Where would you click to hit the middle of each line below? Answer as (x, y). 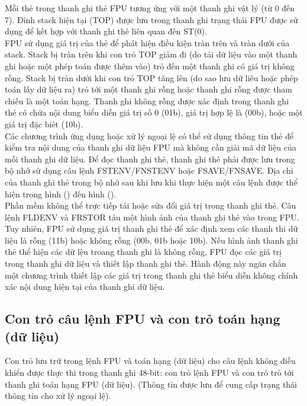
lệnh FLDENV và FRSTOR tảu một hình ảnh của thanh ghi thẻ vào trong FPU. (152, 217)
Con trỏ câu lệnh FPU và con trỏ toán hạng (143, 319)
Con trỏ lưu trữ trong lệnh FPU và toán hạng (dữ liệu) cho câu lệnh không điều (150, 361)
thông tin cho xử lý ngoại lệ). (58, 396)
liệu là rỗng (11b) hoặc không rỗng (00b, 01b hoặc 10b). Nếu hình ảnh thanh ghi (151, 240)
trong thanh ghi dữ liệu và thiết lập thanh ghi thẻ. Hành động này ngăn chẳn (146, 263)
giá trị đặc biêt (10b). (44, 124)
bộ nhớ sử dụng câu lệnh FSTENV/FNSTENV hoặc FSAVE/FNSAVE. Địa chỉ (149, 170)
